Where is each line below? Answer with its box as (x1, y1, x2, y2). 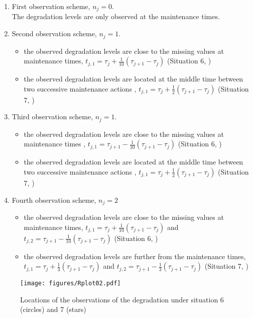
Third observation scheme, (12, 111, 93, 122)
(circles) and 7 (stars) (20, 304, 86, 314)
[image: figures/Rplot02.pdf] (20, 280, 121, 287)
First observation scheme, (12, 1, 90, 11)
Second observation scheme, (12, 28, 97, 39)
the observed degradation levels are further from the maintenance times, (24, 251, 246, 261)
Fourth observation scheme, (12, 194, 96, 205)
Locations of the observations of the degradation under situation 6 (20, 294, 224, 304)
